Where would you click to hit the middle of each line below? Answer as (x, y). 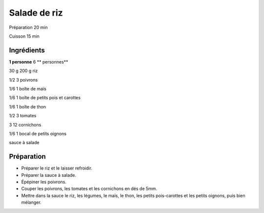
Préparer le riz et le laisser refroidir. (57, 168)
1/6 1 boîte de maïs (28, 89)
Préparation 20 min (28, 27)
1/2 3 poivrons (23, 80)
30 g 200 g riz (23, 71)
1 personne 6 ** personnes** (39, 62)
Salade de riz (36, 13)
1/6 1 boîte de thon (28, 106)
